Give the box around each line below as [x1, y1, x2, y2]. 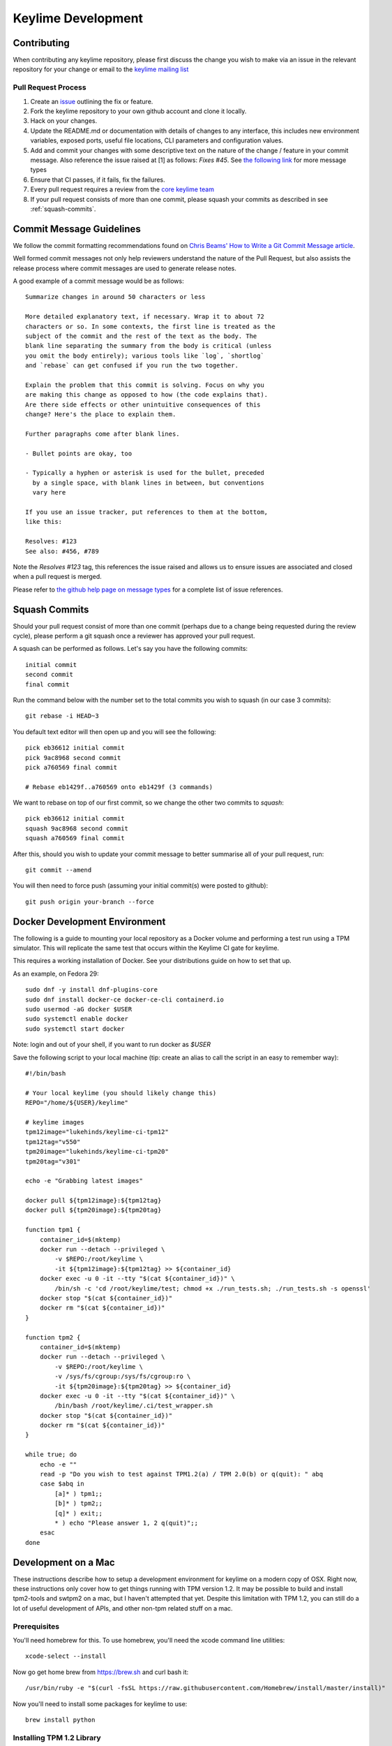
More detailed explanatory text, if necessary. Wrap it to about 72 [25, 313, 264, 321]
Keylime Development [13, 10, 143, 26]
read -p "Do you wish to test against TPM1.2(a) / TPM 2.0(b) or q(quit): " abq [39, 1470, 324, 1479]
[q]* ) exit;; [54, 1509, 103, 1517]
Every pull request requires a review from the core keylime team [30, 185, 214, 193]
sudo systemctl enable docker [25, 1015, 129, 1023]
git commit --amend [25, 866, 92, 874]
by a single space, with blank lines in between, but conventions [32, 478, 264, 487]
